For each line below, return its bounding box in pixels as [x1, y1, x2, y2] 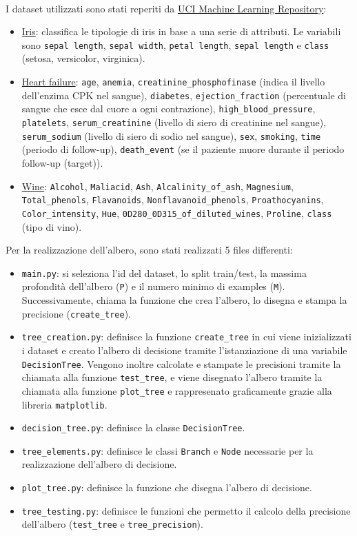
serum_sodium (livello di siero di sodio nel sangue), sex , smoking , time [21, 128, 321, 143]
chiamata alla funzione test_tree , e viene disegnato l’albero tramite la [21, 370, 323, 384]
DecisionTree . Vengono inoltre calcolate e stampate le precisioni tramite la [21, 356, 341, 371]
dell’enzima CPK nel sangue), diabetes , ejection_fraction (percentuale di [21, 87, 347, 102]
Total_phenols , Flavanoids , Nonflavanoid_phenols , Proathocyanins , [21, 192, 324, 207]
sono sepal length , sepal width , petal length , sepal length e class [21, 37, 329, 52]
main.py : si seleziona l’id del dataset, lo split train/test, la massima [21, 265, 307, 280]
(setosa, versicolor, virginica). [21, 51, 145, 65]
